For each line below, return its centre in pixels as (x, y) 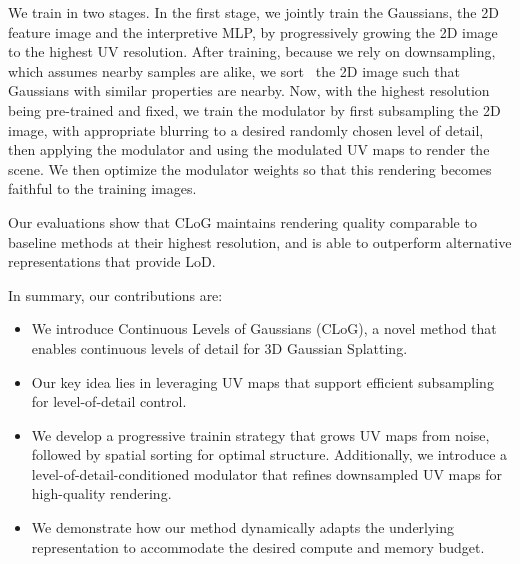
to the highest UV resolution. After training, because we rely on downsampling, (252, 51)
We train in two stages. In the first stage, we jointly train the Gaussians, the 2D (253, 12)
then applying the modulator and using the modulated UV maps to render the (249, 149)
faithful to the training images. (102, 188)
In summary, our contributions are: (115, 294)
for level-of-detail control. (109, 401)
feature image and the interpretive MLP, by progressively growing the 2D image (253, 31)
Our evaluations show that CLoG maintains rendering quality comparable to (242, 221)
